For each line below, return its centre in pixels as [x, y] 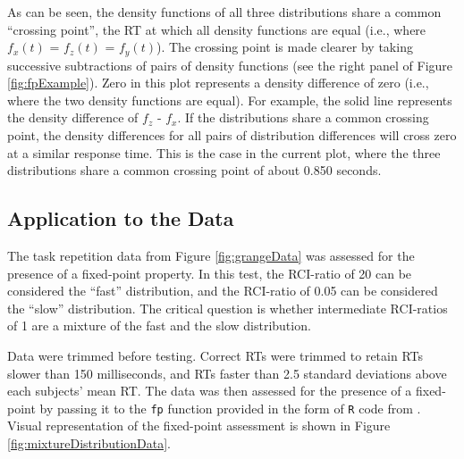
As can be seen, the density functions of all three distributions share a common [224, 12]
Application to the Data [121, 218]
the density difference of [73, 117]
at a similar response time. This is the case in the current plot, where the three [224, 152]
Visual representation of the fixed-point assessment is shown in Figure [199, 426]
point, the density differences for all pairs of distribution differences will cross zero [232, 135]
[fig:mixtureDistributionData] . [89, 443]
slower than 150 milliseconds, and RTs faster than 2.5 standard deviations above [227, 373]
